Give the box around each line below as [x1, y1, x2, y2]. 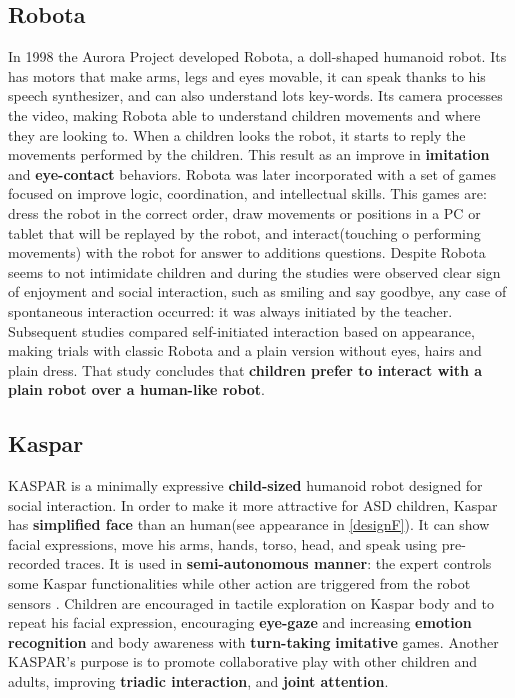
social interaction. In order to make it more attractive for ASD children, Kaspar [8, 494, 498, 515]
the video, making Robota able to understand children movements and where [8, 104, 481, 125]
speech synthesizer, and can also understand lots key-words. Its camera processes [8, 85, 503, 106]
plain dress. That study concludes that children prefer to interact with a [8, 359, 483, 380]
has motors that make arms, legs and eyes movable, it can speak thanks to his [8, 65, 486, 86]
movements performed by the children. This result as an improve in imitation [8, 144, 490, 165]
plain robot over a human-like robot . [8, 379, 265, 400]
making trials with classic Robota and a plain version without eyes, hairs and [8, 340, 482, 361]
